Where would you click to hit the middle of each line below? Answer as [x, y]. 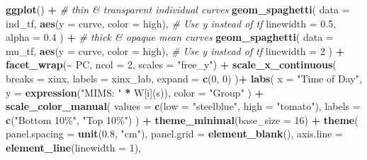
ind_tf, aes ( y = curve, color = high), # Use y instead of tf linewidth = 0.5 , [171, 23]
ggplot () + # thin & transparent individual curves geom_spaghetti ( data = [178, 9]
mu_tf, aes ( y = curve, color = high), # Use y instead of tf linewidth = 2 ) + [175, 50]
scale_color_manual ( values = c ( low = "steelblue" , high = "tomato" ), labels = [183, 106]
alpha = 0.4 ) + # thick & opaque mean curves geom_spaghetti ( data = [170, 37]
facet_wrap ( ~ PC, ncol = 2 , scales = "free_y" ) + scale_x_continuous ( [171, 64]
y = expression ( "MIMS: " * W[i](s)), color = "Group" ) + [135, 92]
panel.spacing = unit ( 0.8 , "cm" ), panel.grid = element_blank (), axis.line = [174, 134]
